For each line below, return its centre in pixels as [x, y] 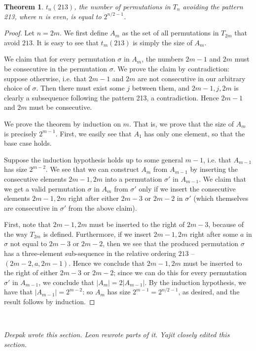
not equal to [28, 243]
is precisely [20, 133]
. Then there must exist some [80, 88]
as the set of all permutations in [170, 33]
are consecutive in [31, 207]
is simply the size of [163, 42]
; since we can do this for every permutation [180, 272]
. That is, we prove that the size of [181, 123]
